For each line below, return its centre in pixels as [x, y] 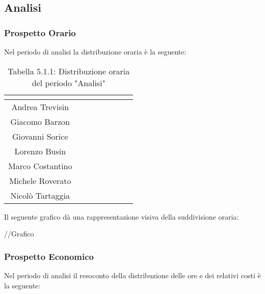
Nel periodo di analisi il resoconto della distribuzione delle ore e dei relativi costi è [132, 275]
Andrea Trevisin [40, 106]
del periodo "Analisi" [69, 83]
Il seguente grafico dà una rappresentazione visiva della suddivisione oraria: [122, 216]
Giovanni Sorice [40, 136]
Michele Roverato [40, 180]
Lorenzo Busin [40, 151]
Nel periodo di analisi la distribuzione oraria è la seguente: [95, 51]
